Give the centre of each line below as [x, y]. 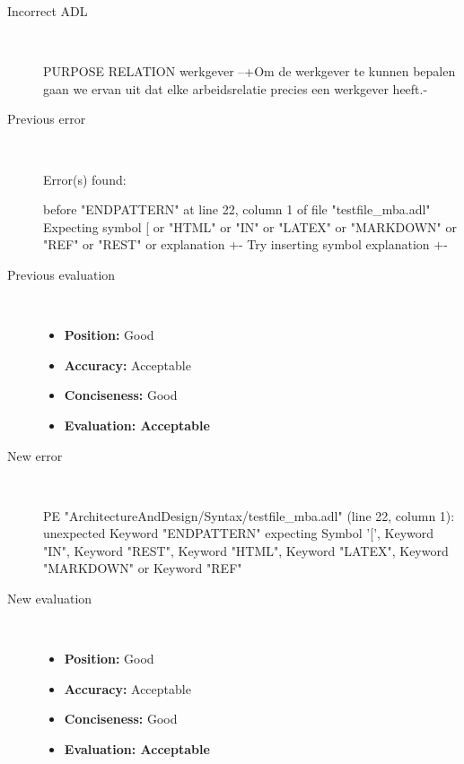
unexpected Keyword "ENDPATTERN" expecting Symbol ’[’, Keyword [239, 533]
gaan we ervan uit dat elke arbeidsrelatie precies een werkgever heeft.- [236, 88]
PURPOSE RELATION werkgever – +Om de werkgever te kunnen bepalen [250, 71]
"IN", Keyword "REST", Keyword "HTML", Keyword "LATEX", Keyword [246, 550]
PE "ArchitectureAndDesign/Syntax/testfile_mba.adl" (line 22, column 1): [249, 515]
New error [35, 455]
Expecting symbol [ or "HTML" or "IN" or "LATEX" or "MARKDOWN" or [250, 226]
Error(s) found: [85, 179]
